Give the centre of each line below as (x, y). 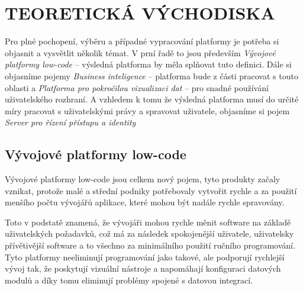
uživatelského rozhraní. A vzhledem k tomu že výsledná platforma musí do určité (152, 99)
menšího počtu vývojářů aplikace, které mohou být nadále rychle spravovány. (145, 202)
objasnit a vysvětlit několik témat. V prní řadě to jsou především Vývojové (140, 52)
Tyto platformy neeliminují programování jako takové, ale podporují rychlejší (145, 257)
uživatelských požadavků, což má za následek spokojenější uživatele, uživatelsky (149, 233)
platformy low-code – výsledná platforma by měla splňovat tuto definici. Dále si (148, 64)
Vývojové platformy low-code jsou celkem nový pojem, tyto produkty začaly (143, 179)
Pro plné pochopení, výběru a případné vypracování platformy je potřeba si (142, 41)
